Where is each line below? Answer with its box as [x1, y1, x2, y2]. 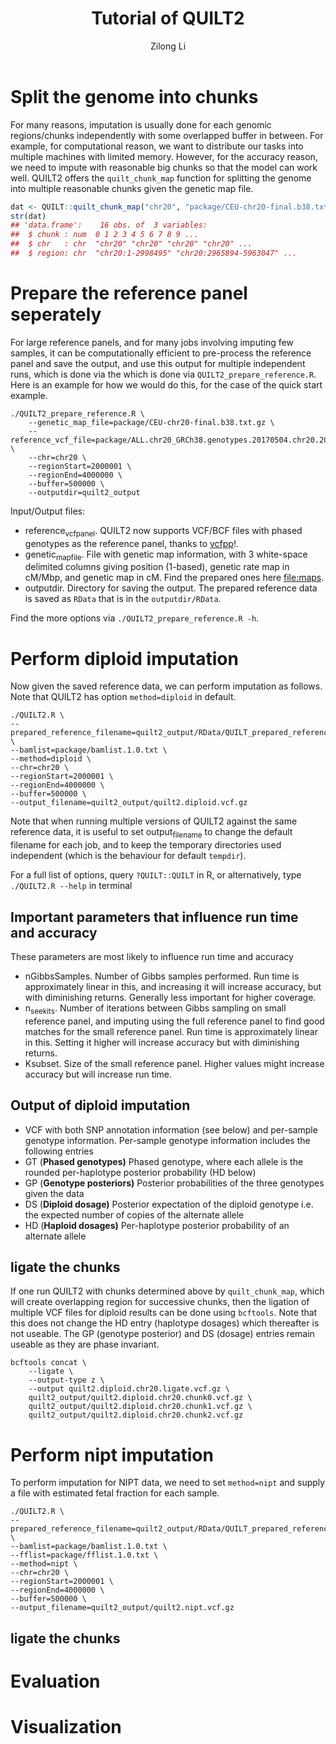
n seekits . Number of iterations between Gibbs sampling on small [24, 1002, 287, 1016]
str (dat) [10, 211, 47, 221]
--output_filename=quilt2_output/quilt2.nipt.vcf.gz [10, 1603, 235, 1613]
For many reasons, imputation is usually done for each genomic [10, 118, 272, 131]
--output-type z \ [28, 1375, 105, 1386]
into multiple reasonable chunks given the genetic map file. [10, 182, 254, 194]
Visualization [10, 1716, 122, 1739]
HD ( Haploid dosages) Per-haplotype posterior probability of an [24, 1219, 290, 1231]
